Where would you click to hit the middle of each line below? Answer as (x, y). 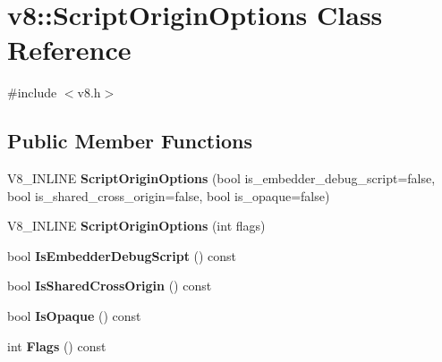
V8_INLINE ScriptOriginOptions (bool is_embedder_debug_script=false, (221, 178)
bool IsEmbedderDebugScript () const (122, 255)
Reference (69, 50)
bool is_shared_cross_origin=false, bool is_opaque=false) (169, 195)
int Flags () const (57, 345)
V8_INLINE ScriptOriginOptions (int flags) (136, 226)
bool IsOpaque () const (74, 316)
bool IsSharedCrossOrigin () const (110, 286)
